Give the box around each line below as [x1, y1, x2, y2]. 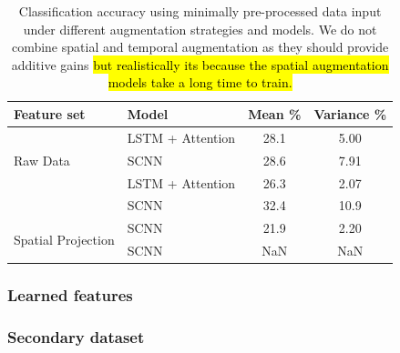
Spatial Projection [14, 229, 115, 248]
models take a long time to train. [108, 73, 292, 92]
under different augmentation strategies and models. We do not [23, 19, 377, 38]
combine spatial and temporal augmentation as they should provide [11, 37, 389, 56]
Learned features [7, 284, 133, 307]
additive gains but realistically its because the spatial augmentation [11, 55, 389, 74]
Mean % [248, 104, 302, 123]
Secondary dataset [7, 325, 145, 348]
